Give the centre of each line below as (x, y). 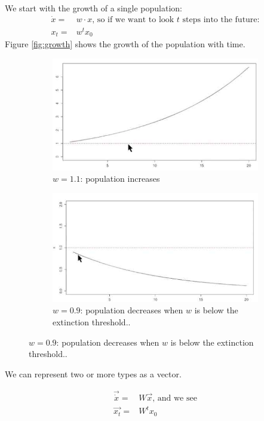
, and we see (175, 398)
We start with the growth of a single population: (93, 8)
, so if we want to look (133, 19)
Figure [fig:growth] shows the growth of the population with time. (125, 44)
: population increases (120, 179)
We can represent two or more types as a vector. (93, 373)
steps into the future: (221, 19)
